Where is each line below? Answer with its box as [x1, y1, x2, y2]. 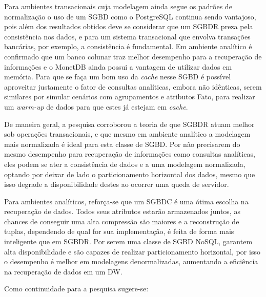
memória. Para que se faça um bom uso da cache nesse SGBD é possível [4, 71, 231, 82]
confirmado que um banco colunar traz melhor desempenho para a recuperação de [4, 51, 262, 61]
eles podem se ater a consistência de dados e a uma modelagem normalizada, [4, 158, 245, 169]
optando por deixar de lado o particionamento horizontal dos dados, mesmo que [4, 168, 255, 179]
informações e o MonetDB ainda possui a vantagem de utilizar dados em [4, 61, 232, 72]
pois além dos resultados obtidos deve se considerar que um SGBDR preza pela [4, 21, 253, 32]
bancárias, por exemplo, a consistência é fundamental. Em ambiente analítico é [4, 41, 252, 52]
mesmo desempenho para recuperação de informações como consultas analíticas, [4, 148, 255, 159]
